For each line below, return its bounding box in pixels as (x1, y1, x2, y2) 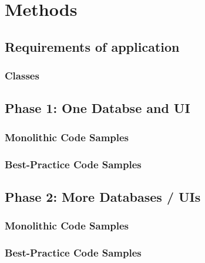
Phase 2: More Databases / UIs (5, 187, 201, 205)
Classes (5, 68, 39, 83)
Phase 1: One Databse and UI (5, 99, 190, 117)
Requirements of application (5, 37, 180, 55)
